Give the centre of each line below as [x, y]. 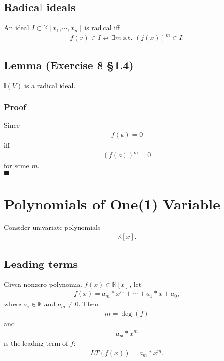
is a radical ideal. [50, 85]
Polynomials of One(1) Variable [112, 203]
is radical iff [102, 28]
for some [17, 165]
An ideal [17, 28]
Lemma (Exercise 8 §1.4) [69, 65]
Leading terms [41, 263]
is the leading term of [36, 343]
